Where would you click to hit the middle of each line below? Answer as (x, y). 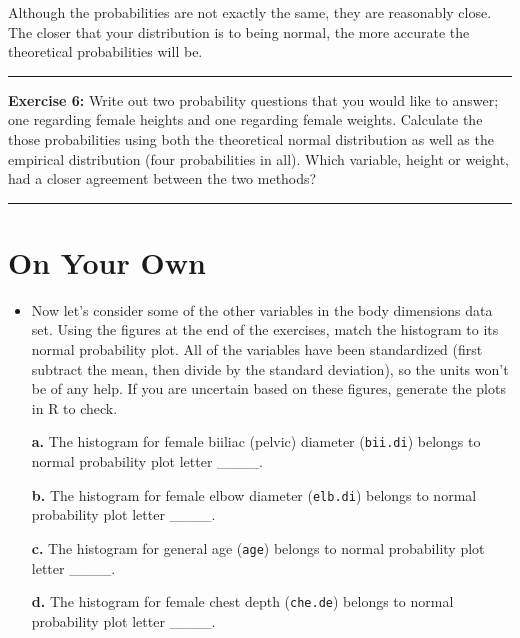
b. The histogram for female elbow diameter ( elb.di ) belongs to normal (254, 494)
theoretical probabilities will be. (105, 51)
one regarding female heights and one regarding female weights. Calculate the (245, 119)
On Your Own (107, 261)
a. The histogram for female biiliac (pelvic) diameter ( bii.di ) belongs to (256, 441)
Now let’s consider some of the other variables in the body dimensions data (262, 309)
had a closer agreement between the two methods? (162, 178)
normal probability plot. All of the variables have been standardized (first (257, 349)
